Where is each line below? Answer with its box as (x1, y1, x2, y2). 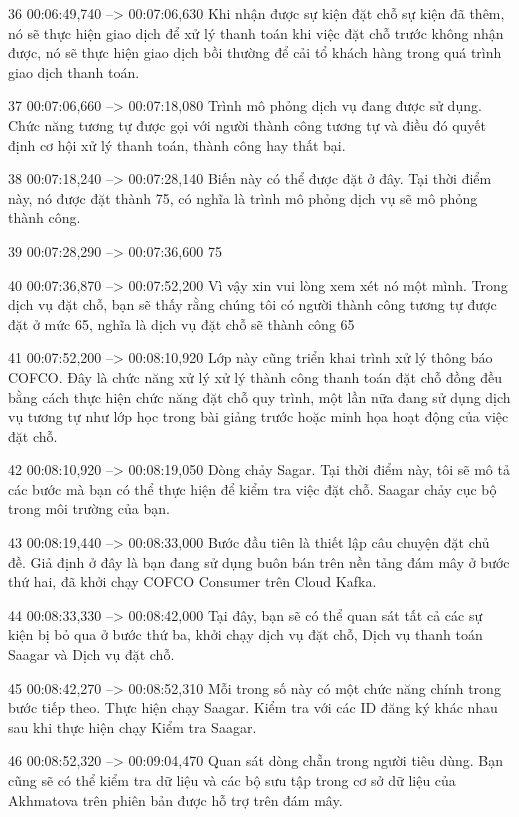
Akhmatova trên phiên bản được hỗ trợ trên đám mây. (8, 789, 343, 810)
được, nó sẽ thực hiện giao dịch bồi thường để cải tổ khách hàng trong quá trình (8, 42, 502, 63)
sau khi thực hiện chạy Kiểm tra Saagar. (8, 716, 257, 737)
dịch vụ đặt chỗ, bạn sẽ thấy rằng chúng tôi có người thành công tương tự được (8, 294, 497, 315)
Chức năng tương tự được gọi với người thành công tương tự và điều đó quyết (8, 114, 487, 135)
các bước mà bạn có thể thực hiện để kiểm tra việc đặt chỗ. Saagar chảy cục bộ (8, 478, 497, 499)
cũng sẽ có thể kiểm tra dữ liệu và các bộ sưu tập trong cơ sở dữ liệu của (8, 770, 456, 790)
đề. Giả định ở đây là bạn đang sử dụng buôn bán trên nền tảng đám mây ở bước (8, 551, 510, 572)
